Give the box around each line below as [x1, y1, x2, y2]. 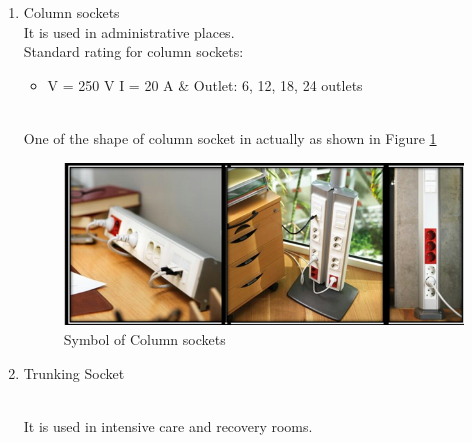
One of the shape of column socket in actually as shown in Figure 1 [23, 127, 437, 148]
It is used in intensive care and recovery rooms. [23, 415, 313, 436]
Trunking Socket [23, 362, 125, 383]
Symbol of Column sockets [63, 329, 226, 350]
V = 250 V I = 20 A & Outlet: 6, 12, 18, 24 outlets [47, 74, 363, 95]
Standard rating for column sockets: [23, 41, 244, 62]
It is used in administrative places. [23, 21, 235, 42]
